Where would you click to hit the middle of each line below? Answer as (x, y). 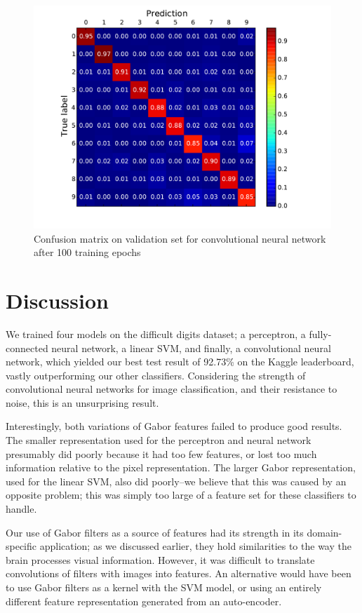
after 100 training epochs (87, 252)
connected (27, 348)
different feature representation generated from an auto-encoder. (144, 601)
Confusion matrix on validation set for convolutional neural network (180, 238)
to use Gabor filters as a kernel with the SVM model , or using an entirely (164, 587)
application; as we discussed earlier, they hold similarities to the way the (195, 546)
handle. (21, 509)
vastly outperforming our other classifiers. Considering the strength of (156, 375)
